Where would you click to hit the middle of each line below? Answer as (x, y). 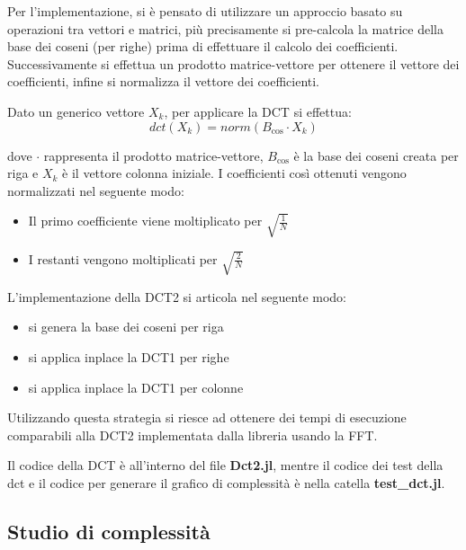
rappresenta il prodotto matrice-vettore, (153, 155)
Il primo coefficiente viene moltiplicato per (145, 221)
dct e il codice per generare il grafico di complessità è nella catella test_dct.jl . (226, 483)
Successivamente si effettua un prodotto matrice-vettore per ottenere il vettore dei (233, 63)
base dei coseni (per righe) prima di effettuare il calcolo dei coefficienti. (203, 46)
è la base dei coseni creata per (376, 155)
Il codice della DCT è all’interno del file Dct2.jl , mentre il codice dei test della (225, 465)
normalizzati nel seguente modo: (96, 190)
